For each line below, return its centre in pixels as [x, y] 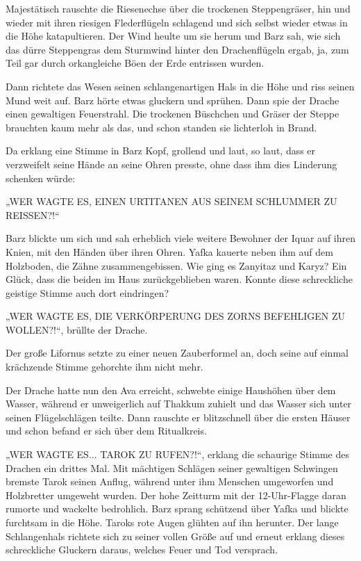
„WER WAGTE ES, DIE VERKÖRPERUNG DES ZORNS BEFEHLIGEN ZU [175, 316]
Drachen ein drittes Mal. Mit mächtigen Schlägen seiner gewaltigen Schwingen [172, 467]
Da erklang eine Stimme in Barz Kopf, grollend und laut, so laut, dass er [161, 151]
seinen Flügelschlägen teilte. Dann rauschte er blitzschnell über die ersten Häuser [178, 417]
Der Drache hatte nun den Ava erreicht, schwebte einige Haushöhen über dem [171, 390]
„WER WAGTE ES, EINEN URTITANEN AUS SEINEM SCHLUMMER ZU [171, 201]
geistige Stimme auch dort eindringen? [87, 292]
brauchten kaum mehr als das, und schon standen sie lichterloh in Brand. [161, 127]
